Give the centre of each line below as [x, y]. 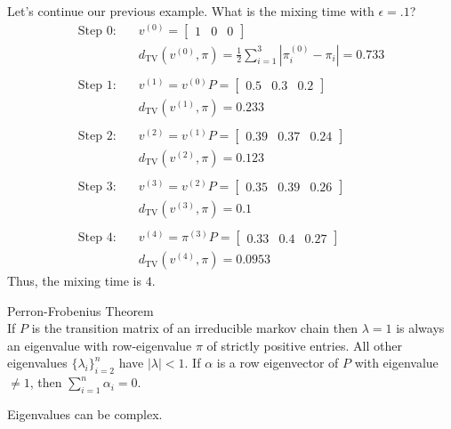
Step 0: [97, 31]
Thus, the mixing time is [75, 281]
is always [420, 328]
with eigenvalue [396, 363]
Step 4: [97, 238]
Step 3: [97, 186]
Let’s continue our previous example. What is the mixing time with [191, 11]
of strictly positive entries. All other [304, 345]
